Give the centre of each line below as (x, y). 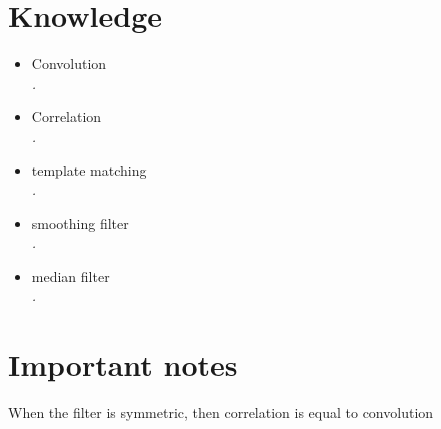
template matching (89, 169)
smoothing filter (80, 222)
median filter (70, 275)
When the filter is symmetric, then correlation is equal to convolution (221, 412)
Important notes (123, 364)
